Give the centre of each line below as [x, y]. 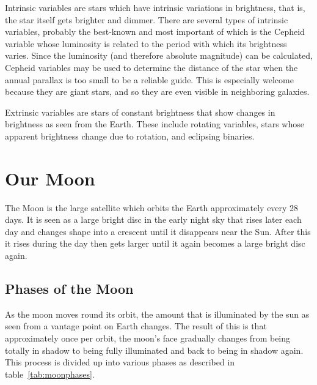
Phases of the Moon [69, 289]
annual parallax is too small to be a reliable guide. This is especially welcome [149, 79]
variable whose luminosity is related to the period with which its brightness [146, 43]
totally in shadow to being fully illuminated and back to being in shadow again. [154, 350]
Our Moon [50, 178]
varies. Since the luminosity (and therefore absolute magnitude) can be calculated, [159, 55]
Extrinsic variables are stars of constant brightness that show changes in [140, 112]
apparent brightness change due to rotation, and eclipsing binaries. [130, 136]
